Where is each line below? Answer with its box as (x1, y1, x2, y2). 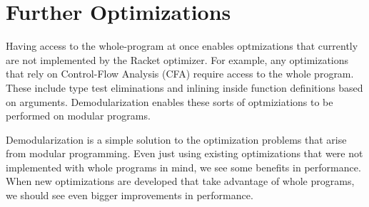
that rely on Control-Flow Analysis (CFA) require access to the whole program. (6, 66, 354, 81)
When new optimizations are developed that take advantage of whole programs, (6, 174, 355, 189)
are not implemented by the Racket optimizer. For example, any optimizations (6, 52, 349, 67)
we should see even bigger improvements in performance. (6, 188, 253, 203)
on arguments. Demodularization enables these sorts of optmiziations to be (6, 94, 333, 109)
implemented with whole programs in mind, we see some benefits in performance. (6, 159, 361, 174)
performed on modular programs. (6, 108, 151, 123)
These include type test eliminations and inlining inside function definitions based (6, 80, 363, 95)
